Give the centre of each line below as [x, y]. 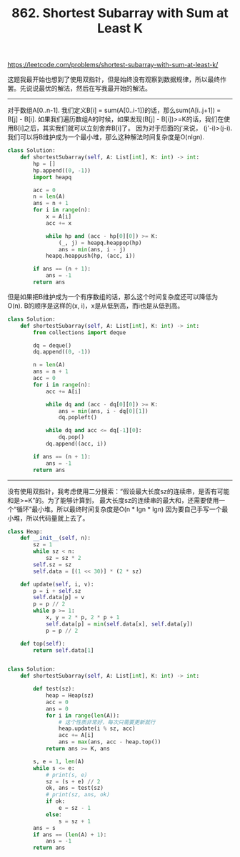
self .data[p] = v [59, 598]
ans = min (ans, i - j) [92, 249]
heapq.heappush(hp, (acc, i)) [90, 256]
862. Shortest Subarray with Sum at [120, 13]
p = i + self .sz [57, 591]
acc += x [59, 223]
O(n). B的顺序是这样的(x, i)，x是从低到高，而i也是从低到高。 [96, 306]
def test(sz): [54, 689]
